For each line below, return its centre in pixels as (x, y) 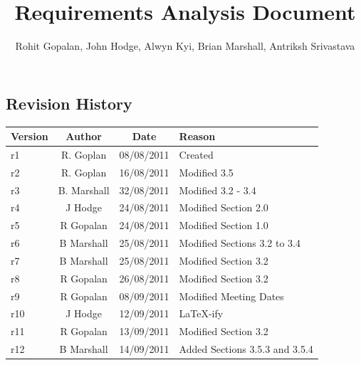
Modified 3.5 (206, 172)
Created (196, 154)
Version (30, 136)
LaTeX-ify (201, 313)
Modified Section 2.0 (224, 207)
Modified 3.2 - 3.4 (218, 190)
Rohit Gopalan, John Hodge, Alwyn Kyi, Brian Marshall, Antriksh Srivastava (185, 46)
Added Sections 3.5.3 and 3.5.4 (246, 349)
